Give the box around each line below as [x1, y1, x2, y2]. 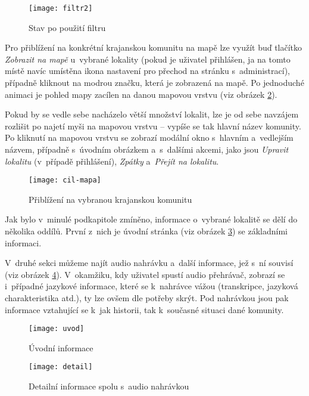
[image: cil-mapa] [29, 176, 101, 185]
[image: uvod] [29, 324, 85, 333]
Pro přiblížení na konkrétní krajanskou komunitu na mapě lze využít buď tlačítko [5, 41, 302, 54]
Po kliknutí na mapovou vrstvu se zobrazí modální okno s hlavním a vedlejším [5, 131, 294, 144]
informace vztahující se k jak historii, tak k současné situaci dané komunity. [5, 303, 284, 315]
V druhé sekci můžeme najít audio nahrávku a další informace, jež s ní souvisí [5, 256, 294, 269]
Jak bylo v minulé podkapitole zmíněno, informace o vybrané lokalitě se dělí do [5, 213, 298, 225]
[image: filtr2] [29, 4, 93, 13]
